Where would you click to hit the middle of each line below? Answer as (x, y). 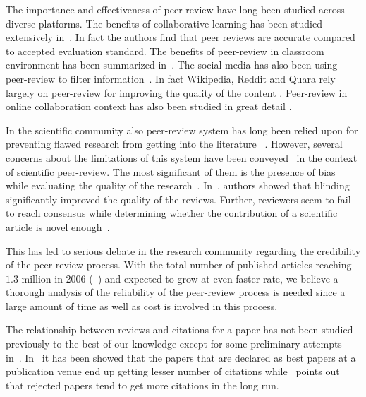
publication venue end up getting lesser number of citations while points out (173, 371)
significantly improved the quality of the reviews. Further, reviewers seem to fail (178, 199)
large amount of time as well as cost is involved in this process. (142, 306)
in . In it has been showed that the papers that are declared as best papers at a (181, 357)
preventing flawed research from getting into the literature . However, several (174, 144)
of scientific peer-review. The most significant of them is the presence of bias (171, 171)
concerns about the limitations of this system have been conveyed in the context (182, 157)
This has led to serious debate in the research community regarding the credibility (183, 250)
